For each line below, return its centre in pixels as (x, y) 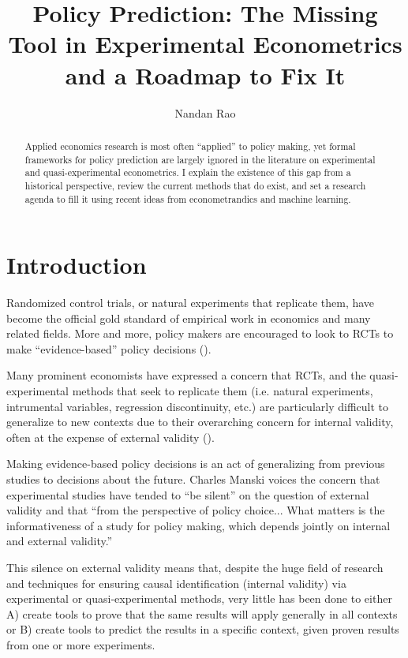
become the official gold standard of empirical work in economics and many (189, 318)
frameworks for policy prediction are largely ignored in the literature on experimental (200, 159)
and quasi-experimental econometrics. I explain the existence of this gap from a (188, 172)
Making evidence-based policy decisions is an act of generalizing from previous (196, 464)
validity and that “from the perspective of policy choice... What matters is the (196, 510)
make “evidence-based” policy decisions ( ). (109, 348)
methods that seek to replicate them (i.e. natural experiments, (223, 391)
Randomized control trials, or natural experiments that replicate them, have (191, 303)
